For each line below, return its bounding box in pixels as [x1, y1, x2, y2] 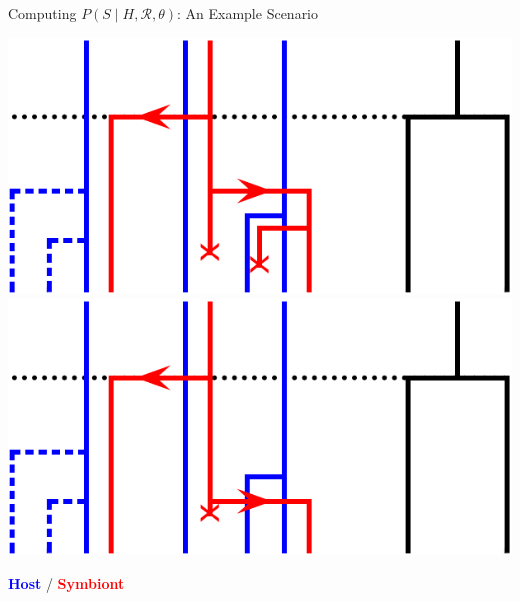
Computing [8, 3, 77, 23]
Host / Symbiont [8, 572, 125, 593]
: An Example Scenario [176, 3, 319, 23]
